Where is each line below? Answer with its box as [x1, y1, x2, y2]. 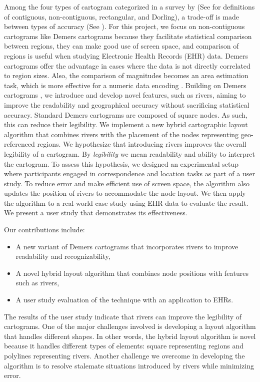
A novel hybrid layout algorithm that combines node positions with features [15, 267, 248, 278]
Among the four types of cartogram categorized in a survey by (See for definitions [4, 2, 255, 12]
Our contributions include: [4, 224, 85, 235]
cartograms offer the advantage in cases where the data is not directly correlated [4, 60, 250, 71]
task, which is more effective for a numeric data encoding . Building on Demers [4, 80, 246, 90]
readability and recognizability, [15, 251, 110, 261]
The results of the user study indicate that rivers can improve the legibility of [4, 311, 242, 321]
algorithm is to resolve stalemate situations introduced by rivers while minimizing [4, 360, 254, 370]
